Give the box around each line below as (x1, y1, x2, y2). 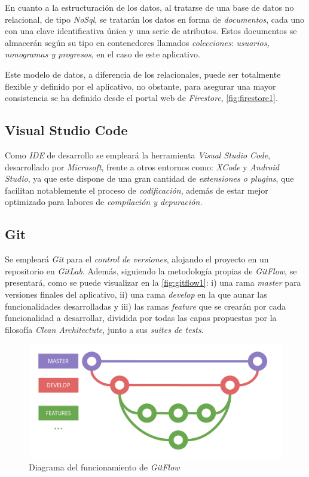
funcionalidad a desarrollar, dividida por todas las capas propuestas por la (5, 311, 277, 324)
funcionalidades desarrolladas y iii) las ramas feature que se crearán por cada (5, 299, 286, 312)
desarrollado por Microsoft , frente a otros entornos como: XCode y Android (5, 160, 279, 173)
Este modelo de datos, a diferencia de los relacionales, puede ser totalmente (5, 68, 281, 80)
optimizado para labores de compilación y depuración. (5, 195, 203, 208)
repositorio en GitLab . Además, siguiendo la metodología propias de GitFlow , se (5, 264, 297, 277)
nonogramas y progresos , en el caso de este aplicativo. (5, 48, 200, 60)
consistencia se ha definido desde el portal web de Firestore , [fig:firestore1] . (5, 91, 278, 104)
